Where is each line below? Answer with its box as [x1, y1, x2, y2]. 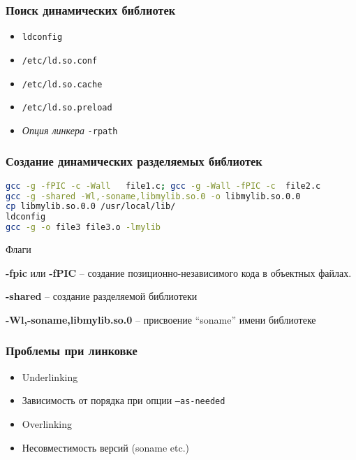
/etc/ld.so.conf [22, 55, 98, 66]
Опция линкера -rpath [22, 122, 118, 137]
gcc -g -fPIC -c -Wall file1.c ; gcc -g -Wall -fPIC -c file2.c [6, 180, 321, 191]
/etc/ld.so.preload [22, 103, 112, 113]
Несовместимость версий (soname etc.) [22, 440, 189, 454]
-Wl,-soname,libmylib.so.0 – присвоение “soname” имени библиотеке [6, 312, 316, 326]
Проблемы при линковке [6, 342, 138, 359]
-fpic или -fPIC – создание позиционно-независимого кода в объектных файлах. [6, 265, 352, 280]
